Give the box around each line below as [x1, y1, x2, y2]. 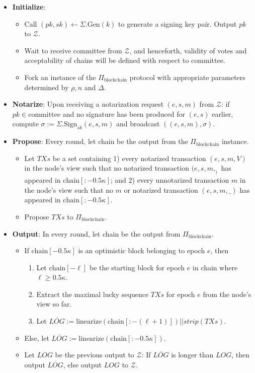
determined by [24, 82, 69, 92]
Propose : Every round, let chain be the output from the [12, 136, 188, 146]
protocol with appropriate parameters [129, 71, 245, 82]
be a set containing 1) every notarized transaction [52, 153, 206, 163]
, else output [63, 359, 102, 369]
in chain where [193, 262, 238, 272]
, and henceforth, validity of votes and [129, 45, 247, 55]
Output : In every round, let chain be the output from [12, 228, 181, 239]
